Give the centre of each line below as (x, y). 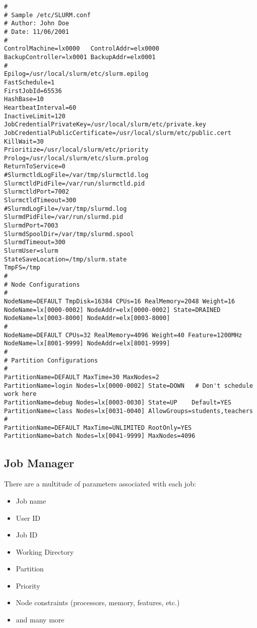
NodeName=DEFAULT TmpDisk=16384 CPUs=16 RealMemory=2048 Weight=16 (120, 301)
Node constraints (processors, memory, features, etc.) (98, 602)
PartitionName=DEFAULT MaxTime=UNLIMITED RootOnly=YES (98, 428)
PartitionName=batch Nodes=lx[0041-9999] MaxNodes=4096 (100, 436)
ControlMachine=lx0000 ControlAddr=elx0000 (82, 49)
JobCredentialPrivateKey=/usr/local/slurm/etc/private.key (105, 125)
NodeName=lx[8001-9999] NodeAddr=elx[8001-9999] (87, 344)
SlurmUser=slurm (31, 251)
